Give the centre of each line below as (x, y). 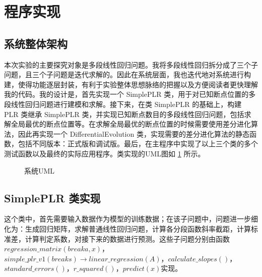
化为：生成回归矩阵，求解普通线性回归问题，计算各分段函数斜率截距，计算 (127, 228)
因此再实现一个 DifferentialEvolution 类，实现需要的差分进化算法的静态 (134, 133)
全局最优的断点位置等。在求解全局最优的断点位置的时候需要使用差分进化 (131, 124)
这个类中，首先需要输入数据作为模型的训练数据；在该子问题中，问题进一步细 (131, 219)
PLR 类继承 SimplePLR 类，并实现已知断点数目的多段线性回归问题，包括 (124, 114)
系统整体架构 (36, 43)
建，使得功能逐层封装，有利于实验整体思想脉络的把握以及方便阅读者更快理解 (131, 84)
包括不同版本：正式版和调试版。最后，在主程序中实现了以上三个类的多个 (138, 144)
